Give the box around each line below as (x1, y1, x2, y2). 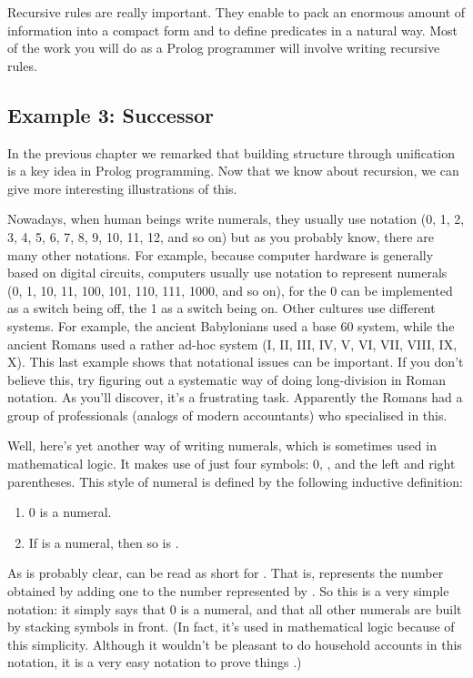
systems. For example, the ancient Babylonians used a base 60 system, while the (7, 316, 455, 335)
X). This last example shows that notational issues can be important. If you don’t (7, 352, 464, 371)
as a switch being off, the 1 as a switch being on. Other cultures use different (7, 299, 436, 318)
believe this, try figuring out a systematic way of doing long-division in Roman (7, 369, 447, 389)
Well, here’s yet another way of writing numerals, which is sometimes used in (7, 436, 437, 455)
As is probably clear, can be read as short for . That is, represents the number (7, 563, 444, 582)
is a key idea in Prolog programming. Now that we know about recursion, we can (7, 161, 459, 180)
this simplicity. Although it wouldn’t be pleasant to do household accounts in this (7, 634, 462, 653)
